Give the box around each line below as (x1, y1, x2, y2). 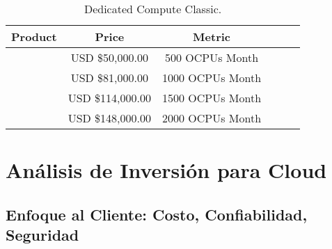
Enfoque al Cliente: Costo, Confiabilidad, (6, 203, 308, 225)
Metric (193, 29, 231, 45)
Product (11, 29, 57, 45)
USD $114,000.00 (68, 90, 152, 106)
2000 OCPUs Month (162, 110, 262, 126)
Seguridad (6, 224, 79, 246)
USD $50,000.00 (70, 49, 149, 65)
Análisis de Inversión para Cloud (6, 156, 327, 184)
